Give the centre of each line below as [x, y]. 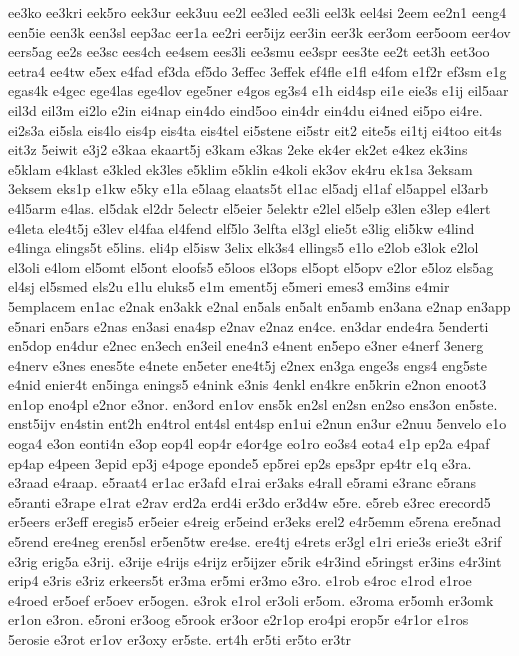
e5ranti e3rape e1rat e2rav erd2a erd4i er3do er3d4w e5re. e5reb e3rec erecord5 [249, 501]
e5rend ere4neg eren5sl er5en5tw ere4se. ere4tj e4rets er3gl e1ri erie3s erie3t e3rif [255, 541]
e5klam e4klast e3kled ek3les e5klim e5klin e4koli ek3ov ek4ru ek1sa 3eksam [240, 168]
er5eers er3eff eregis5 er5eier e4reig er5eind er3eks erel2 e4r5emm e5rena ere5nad [254, 521]
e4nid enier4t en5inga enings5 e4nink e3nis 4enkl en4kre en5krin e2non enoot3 [247, 384]
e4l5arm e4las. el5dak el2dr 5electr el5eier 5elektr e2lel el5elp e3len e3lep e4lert [249, 207]
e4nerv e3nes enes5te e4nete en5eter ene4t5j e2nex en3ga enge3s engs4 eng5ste [248, 364]
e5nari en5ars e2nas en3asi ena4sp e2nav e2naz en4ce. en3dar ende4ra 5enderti [248, 325]
